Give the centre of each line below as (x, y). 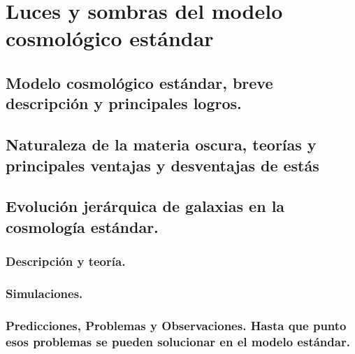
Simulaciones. (44, 293)
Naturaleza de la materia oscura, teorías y (161, 144)
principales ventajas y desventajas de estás (162, 165)
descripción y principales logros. (124, 103)
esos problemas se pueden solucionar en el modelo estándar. (178, 341)
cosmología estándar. (82, 226)
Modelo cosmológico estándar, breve (139, 82)
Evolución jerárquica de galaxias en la (145, 206)
